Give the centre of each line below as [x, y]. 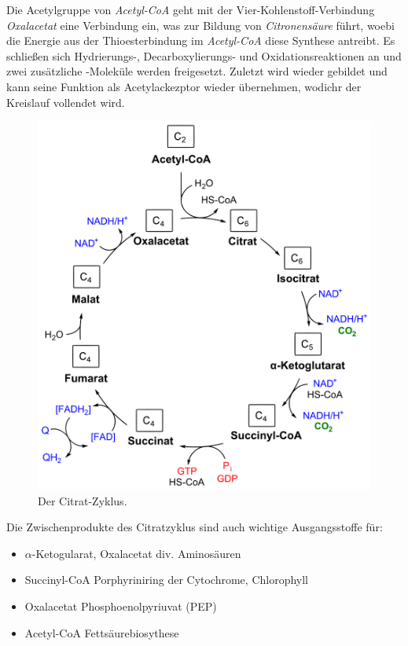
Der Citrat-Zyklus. [83, 500]
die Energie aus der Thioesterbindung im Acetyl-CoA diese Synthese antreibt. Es [201, 40]
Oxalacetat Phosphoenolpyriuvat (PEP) [121, 606]
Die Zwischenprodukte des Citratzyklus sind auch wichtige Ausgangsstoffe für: [195, 527]
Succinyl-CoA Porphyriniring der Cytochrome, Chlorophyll [167, 580]
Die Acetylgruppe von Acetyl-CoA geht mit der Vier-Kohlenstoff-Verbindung [191, 9]
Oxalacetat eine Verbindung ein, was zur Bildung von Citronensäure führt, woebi [200, 25]
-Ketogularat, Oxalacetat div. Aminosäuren [136, 553]
